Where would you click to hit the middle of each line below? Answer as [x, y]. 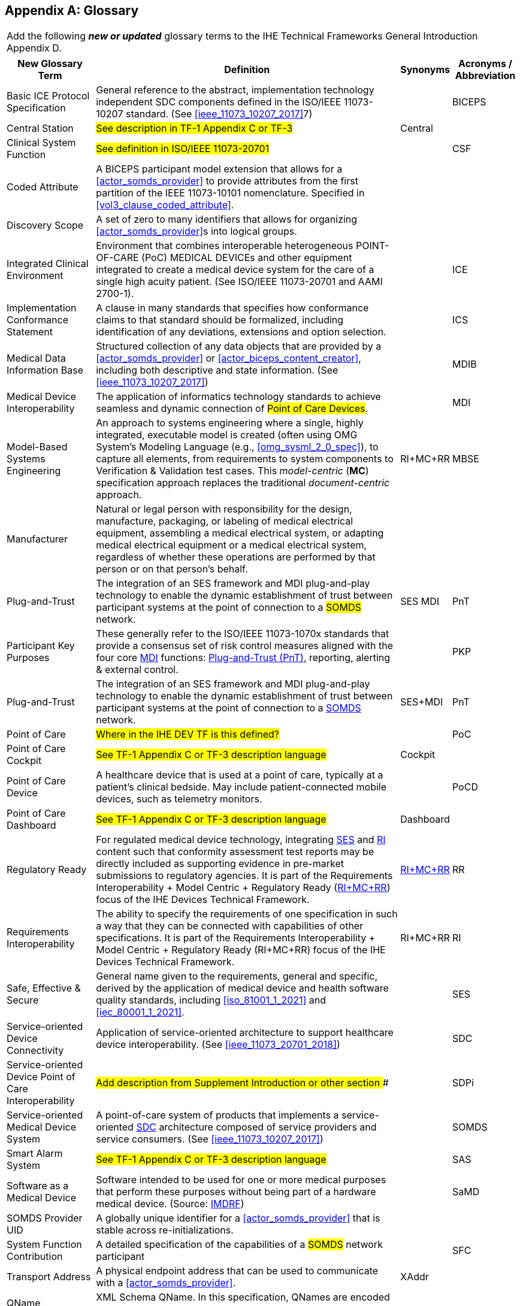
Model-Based [37, 447]
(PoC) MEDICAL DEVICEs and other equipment [247, 258]
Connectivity [35, 1051]
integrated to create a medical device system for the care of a [235, 270]
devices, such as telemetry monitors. [179, 799]
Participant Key [41, 646]
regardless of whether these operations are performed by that [236, 557]
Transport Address [49, 1277]
